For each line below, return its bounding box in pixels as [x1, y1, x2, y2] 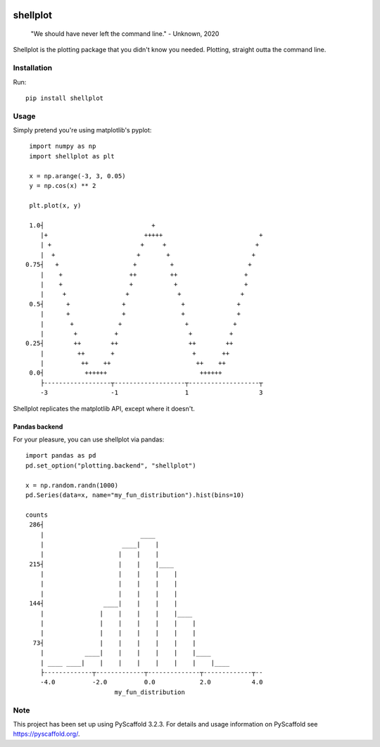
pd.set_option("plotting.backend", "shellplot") [25, 461, 196, 470]
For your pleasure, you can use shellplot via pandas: [13, 435, 165, 444]
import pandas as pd [25, 451, 96, 460]
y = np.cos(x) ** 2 [29, 182, 96, 190]
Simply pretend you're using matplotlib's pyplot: [13, 126, 152, 134]
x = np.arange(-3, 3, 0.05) [29, 172, 126, 180]
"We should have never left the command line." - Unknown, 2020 [30, 30, 220, 38]
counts [25, 510, 49, 519]
